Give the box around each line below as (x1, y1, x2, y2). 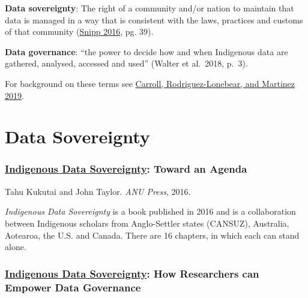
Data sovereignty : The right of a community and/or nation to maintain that (5, 2, 294, 14)
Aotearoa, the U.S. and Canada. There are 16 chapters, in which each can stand (5, 228, 300, 241)
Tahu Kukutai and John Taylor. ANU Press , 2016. (5, 185, 191, 197)
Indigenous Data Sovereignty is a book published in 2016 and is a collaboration (5, 205, 296, 218)
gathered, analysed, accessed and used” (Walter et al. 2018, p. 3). (5, 57, 248, 70)
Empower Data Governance (5, 279, 141, 294)
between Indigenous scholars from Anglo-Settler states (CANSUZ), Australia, (5, 216, 289, 229)
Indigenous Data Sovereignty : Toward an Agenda (5, 161, 247, 176)
